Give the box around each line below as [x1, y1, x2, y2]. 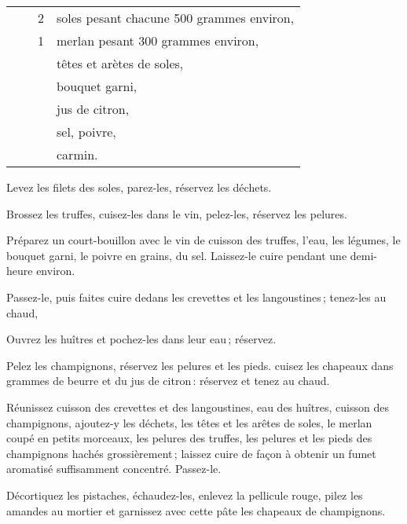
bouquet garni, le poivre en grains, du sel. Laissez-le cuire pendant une [6, 247, 347, 263]
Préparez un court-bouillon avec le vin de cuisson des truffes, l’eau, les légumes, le [6, 232, 401, 248]
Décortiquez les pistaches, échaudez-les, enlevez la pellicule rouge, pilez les [6, 486, 363, 503]
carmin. [57, 145, 98, 163]
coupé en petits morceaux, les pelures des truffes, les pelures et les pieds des [6, 430, 372, 446]
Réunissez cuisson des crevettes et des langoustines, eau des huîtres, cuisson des [6, 398, 389, 415]
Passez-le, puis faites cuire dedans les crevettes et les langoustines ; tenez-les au [6, 288, 387, 305]
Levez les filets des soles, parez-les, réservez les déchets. [6, 179, 272, 195]
